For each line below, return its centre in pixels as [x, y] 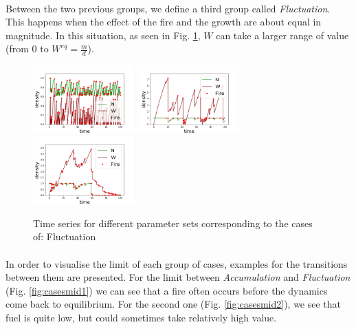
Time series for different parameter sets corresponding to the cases [173, 223]
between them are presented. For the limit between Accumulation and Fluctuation [178, 277]
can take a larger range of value [282, 35]
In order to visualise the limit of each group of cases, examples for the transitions [177, 263]
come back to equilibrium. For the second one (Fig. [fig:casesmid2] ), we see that [174, 304]
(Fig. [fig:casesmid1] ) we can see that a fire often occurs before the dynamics [167, 290]
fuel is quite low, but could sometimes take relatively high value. [141, 318]
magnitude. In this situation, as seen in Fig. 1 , [103, 35]
